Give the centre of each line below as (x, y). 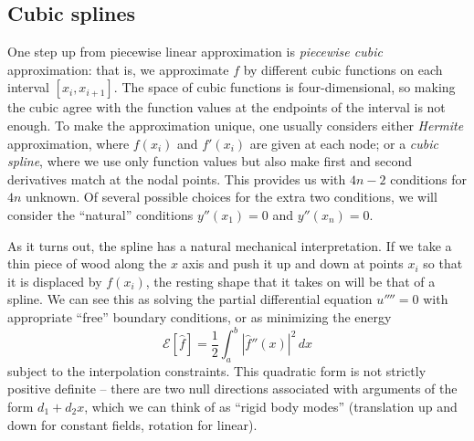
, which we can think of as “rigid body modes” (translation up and (271, 406)
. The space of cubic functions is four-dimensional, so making (284, 87)
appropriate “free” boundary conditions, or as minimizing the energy (200, 316)
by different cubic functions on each (343, 69)
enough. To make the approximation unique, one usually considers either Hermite (236, 125)
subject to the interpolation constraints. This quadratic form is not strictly (217, 370)
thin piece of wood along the (87, 263)
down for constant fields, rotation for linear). (132, 424)
